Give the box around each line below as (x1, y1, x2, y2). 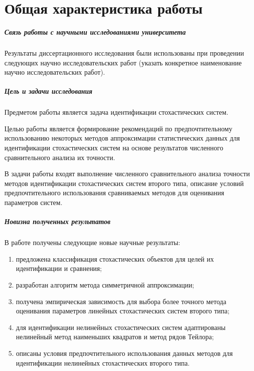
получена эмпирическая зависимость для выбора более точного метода (16, 296, 227, 306)
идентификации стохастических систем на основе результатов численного (4, 143, 223, 153)
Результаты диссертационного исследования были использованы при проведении (4, 47, 244, 58)
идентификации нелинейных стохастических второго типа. (16, 357, 190, 368)
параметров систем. (4, 197, 63, 207)
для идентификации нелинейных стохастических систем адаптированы (16, 322, 226, 332)
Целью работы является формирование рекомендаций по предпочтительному (4, 123, 233, 133)
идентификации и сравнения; (16, 263, 102, 273)
